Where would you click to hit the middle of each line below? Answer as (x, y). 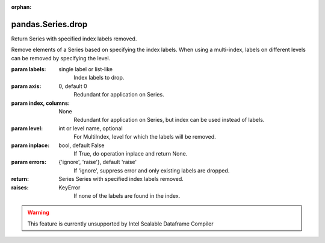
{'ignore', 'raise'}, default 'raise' (98, 162)
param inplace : (30, 145)
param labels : (29, 69)
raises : (20, 188)
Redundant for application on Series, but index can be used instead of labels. (169, 120)
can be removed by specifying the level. (61, 58)
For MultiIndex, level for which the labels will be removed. (145, 137)
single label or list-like (86, 69)
